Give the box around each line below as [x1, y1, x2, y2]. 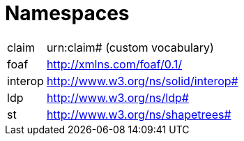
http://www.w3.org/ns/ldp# [46, 90, 189, 105]
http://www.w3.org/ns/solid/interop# [46, 73, 238, 88]
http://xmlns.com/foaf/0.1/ [46, 57, 183, 71]
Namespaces [5, 1, 130, 25]
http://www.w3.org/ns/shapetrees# [46, 107, 231, 121]
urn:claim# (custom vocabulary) [46, 40, 214, 54]
